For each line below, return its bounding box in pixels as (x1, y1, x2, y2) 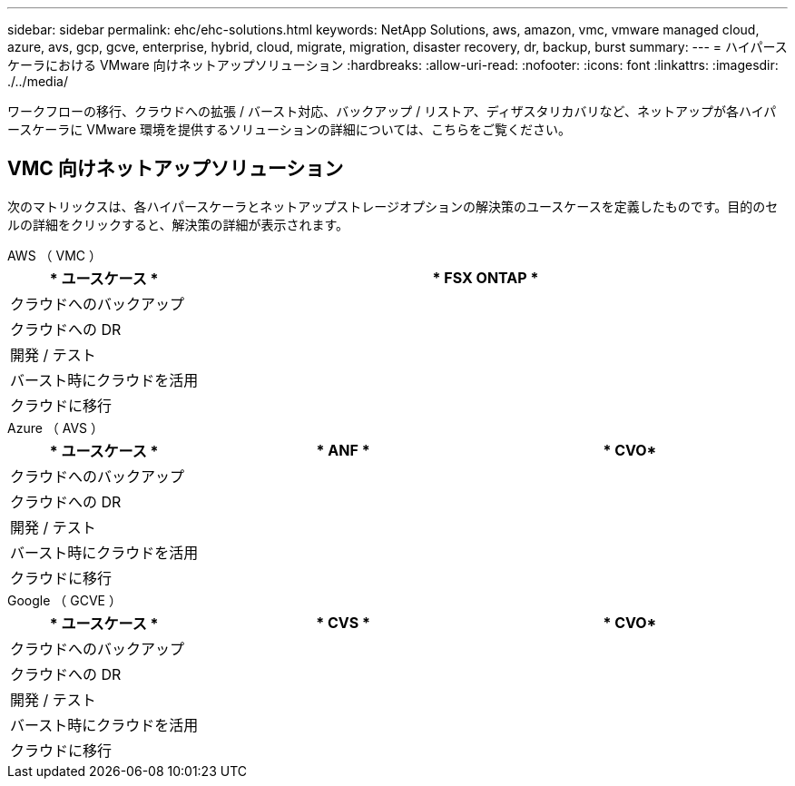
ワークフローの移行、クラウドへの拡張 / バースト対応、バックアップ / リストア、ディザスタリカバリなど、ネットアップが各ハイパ (7, 103, 777, 119)
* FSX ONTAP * (432, 268, 539, 287)
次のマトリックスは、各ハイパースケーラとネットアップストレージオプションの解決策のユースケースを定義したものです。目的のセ (7, 198, 779, 214)
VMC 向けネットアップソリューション (7, 157, 344, 181)
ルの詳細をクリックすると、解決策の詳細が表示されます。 (7, 216, 349, 232)
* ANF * (316, 440, 370, 459)
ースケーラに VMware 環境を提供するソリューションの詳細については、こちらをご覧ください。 (7, 122, 572, 137)
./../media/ (7, 74, 68, 89)
